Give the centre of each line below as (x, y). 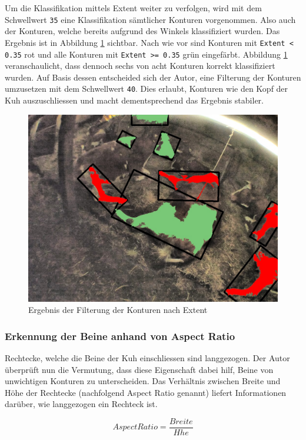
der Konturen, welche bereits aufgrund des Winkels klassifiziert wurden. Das (142, 31)
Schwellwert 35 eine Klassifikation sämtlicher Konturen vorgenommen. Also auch (150, 19)
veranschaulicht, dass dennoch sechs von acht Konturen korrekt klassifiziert (140, 66)
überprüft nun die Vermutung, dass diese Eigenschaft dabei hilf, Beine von (139, 369)
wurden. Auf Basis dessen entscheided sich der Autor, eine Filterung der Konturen (153, 77)
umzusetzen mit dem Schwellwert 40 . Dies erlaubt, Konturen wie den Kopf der (147, 89)
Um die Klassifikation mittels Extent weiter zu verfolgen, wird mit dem (133, 8)
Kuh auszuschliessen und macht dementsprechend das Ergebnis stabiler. (134, 100)
